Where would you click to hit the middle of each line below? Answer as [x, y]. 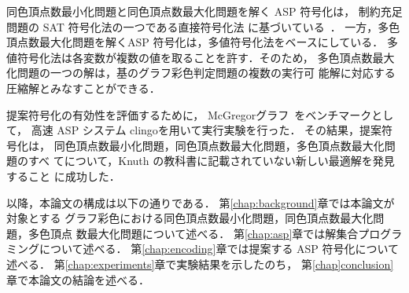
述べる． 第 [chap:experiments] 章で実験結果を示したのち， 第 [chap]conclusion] [200, 264]
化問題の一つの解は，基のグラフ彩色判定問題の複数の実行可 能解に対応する [201, 73]
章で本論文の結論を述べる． [78, 279]
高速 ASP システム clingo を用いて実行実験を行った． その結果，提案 [206, 130]
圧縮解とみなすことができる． [83, 88]
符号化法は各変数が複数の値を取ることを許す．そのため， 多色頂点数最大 [206, 57]
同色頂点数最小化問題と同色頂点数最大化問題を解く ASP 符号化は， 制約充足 [204, 11]
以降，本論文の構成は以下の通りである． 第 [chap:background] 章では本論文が [201, 202]
